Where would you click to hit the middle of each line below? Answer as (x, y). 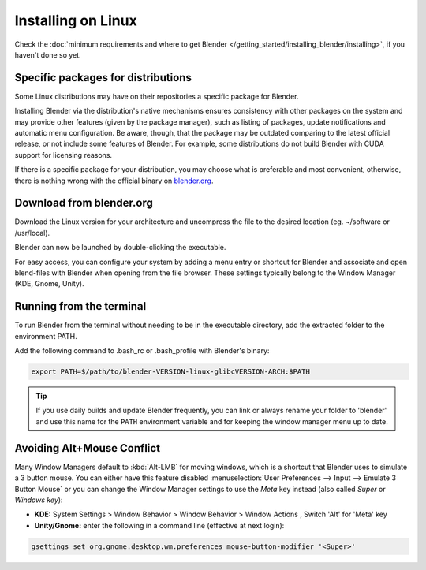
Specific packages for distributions (103, 78)
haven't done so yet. (48, 54)
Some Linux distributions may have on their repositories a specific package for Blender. (157, 96)
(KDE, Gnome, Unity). (49, 284)
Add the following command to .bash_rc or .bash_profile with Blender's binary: (142, 351)
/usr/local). (32, 233)
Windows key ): (39, 500)
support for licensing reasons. (64, 155)
